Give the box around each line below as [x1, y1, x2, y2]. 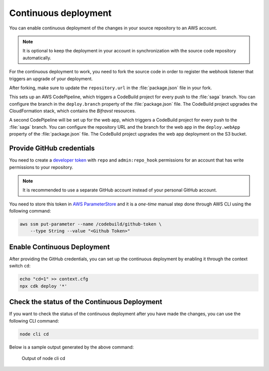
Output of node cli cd [21, 355, 66, 361]
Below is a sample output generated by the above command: [9, 344, 134, 350]
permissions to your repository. [9, 164, 73, 170]
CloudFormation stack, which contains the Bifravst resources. [9, 108, 136, 114]
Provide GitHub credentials [9, 144, 95, 153]
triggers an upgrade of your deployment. [9, 75, 93, 82]
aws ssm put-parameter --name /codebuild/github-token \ [19, 221, 162, 227]
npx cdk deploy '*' [19, 283, 67, 289]
